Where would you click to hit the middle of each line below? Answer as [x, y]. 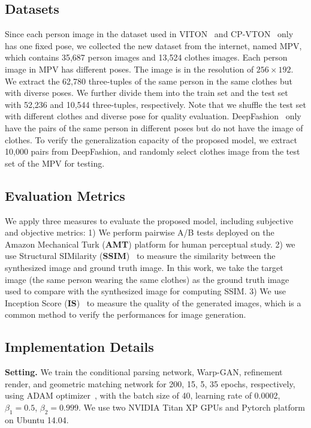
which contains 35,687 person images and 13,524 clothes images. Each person [146, 57]
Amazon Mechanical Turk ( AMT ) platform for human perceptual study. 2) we [150, 244]
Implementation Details [79, 347]
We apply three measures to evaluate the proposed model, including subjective [149, 220]
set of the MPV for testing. [55, 163]
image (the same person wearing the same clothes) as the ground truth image [147, 279]
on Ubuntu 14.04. [37, 419]
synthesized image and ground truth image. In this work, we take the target [144, 267]
